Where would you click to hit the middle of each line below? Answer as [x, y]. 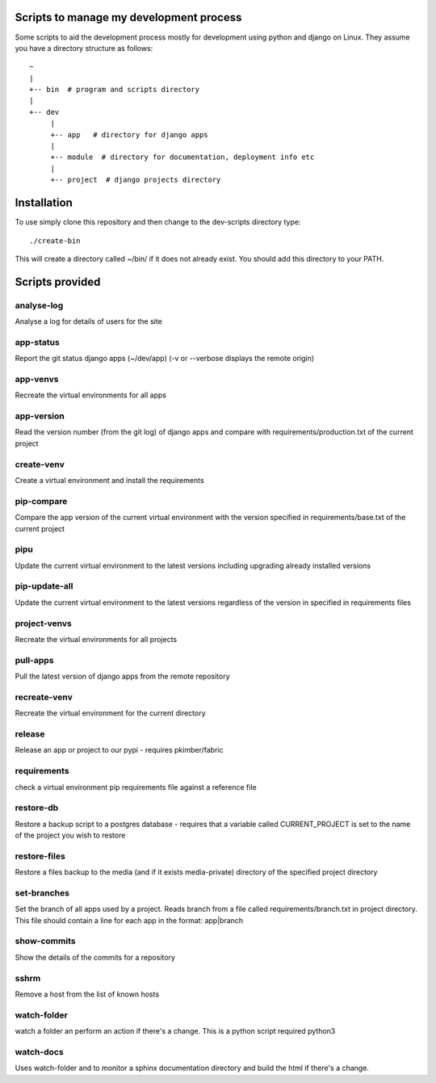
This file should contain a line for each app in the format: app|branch [129, 920]
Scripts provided [58, 281]
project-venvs [43, 623]
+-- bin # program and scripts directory [115, 90]
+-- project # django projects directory [136, 180]
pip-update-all [44, 586]
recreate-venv [44, 697]
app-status [37, 342]
